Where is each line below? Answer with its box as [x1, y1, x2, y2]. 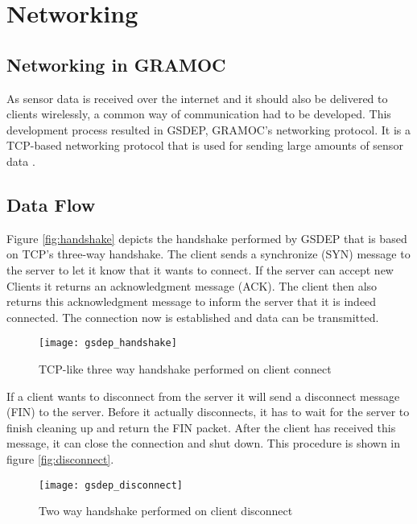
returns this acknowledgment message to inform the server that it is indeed [6, 293, 377, 310]
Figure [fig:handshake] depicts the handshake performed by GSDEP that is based [6, 229, 407, 246]
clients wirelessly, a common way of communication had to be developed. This [6, 105, 391, 122]
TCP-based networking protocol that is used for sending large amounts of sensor [6, 137, 403, 154]
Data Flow [6, 192, 96, 217]
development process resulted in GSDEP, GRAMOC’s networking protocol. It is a [6, 121, 411, 138]
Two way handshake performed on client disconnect [39, 502, 293, 519]
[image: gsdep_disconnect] [39, 479, 183, 491]
